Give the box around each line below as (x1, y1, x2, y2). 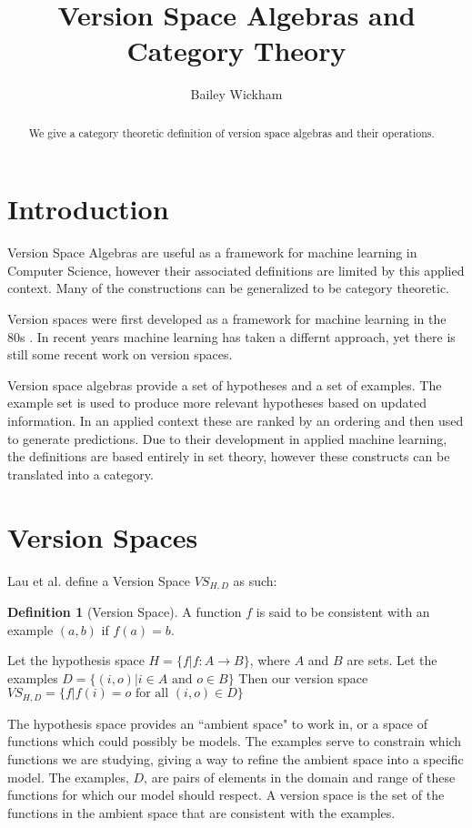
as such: (233, 571, 277, 590)
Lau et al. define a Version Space (7, 571, 190, 590)
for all (135, 687, 169, 701)
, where (249, 651, 291, 670)
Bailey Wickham (190, 85, 283, 104)
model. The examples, (7, 767, 129, 786)
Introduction (7, 190, 169, 227)
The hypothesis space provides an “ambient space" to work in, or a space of (7, 713, 427, 732)
